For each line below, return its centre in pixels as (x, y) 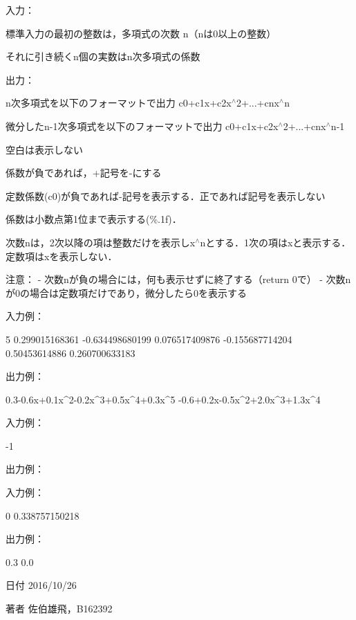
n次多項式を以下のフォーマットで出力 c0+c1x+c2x (119, 103)
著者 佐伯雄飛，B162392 (59, 609)
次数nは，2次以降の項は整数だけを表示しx (101, 242)
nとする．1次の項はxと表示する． (275, 242)
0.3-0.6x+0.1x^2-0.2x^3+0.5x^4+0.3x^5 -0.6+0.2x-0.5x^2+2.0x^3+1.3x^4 (163, 399)
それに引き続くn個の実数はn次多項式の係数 (103, 56)
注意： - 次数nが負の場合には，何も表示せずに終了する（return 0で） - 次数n (178, 279)
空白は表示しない (44, 149)
